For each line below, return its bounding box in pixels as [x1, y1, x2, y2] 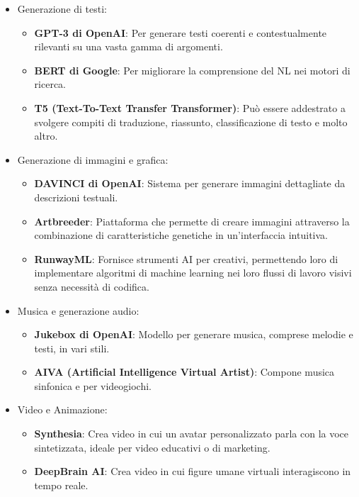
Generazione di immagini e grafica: [17, 152, 169, 167]
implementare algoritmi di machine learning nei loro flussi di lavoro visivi [34, 265, 352, 280]
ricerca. [34, 77, 67, 91]
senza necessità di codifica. [34, 279, 149, 294]
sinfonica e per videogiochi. [34, 378, 152, 393]
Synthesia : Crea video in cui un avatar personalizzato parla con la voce [34, 426, 349, 441]
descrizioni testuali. [34, 189, 118, 204]
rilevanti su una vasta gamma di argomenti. [34, 39, 223, 54]
